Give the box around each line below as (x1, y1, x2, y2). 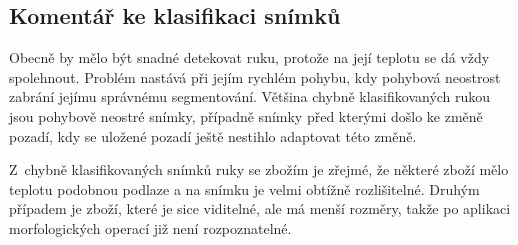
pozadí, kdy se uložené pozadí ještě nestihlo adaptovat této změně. (9, 125, 417, 146)
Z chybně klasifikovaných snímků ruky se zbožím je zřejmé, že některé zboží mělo (9, 159, 509, 180)
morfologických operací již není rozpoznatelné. (9, 217, 292, 238)
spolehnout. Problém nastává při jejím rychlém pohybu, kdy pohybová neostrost (9, 66, 501, 87)
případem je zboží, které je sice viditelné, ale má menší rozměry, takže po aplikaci (9, 198, 511, 219)
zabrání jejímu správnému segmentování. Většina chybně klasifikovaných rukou (9, 86, 491, 107)
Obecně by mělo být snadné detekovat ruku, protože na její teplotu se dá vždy (9, 47, 490, 68)
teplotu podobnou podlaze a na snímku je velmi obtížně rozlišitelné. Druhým (9, 178, 480, 199)
